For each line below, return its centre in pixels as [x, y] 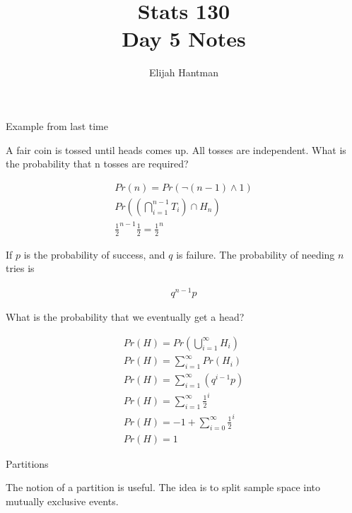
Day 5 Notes [184, 39]
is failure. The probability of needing [256, 254]
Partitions [27, 463]
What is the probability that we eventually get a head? [125, 316]
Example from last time [57, 125]
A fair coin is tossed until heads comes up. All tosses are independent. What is [176, 149]
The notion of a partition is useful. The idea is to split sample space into [163, 487]
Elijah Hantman [184, 72]
